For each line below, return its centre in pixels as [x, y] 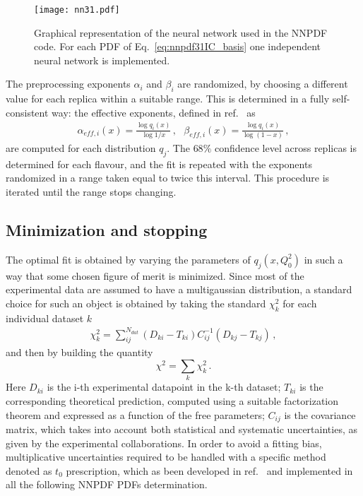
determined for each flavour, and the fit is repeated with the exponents [159, 164]
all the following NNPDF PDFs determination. [107, 484]
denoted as [29, 470]
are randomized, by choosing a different [263, 84]
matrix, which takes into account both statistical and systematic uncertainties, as [181, 429]
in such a [323, 259]
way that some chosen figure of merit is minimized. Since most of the [155, 275]
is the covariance [320, 414]
